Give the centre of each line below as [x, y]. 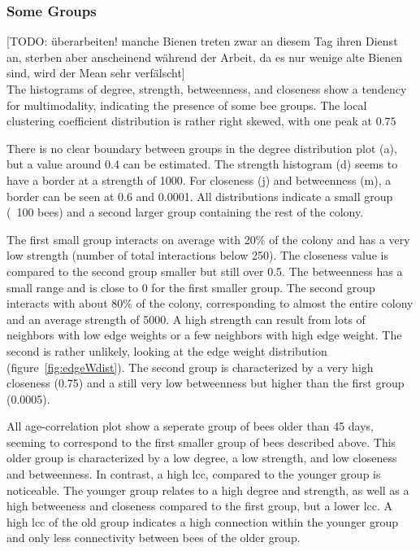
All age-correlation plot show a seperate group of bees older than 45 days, [190, 426]
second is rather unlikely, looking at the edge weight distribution [167, 350]
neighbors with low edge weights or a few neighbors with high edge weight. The [204, 335]
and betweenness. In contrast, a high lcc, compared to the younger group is [194, 474]
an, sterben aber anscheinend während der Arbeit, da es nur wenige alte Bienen [205, 57]
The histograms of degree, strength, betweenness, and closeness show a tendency [207, 89]
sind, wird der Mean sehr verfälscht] [96, 73]
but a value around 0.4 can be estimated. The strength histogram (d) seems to [202, 164]
